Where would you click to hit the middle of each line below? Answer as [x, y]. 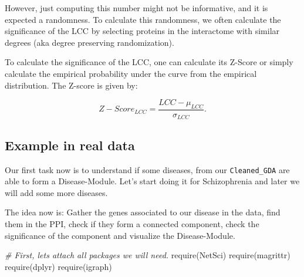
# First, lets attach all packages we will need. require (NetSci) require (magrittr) [148, 255]
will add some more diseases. [56, 192]
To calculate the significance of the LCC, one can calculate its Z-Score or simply [149, 62]
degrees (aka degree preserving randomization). [89, 42]
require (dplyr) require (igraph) [58, 266]
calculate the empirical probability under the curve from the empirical [131, 73]
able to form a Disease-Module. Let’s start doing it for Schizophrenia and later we [152, 181]
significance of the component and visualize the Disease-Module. [120, 235]
